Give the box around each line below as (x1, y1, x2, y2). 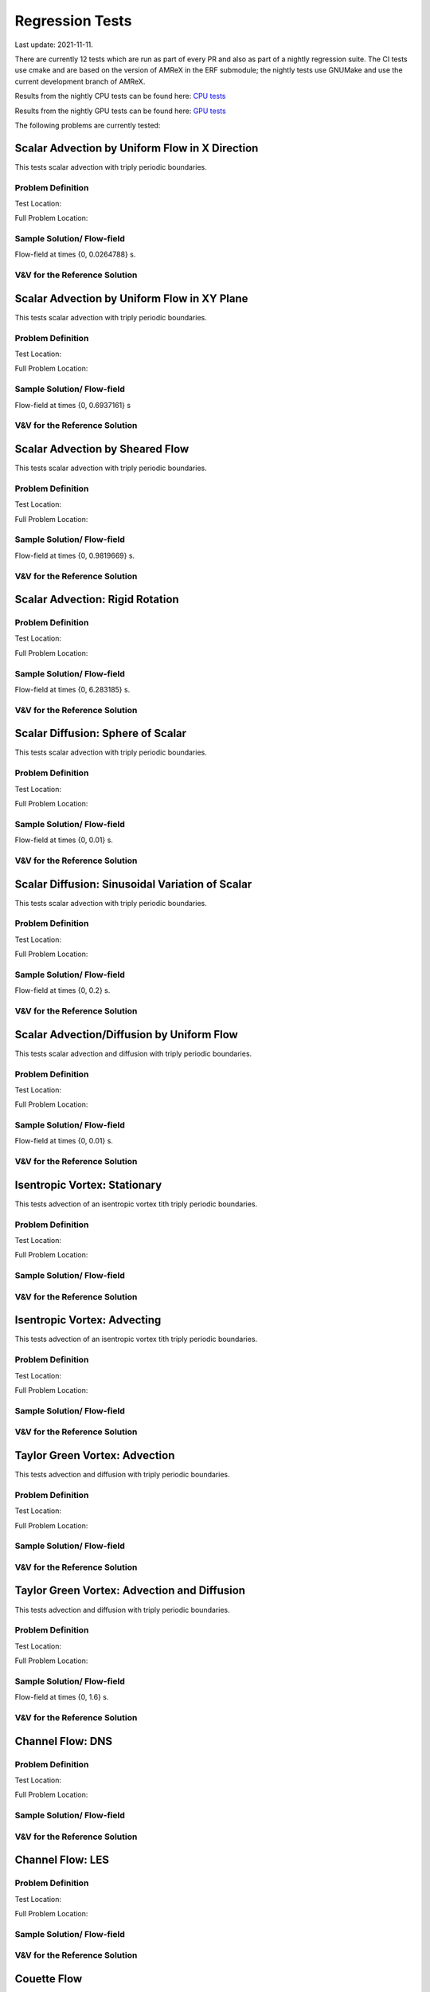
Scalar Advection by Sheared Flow (14, 442, 190, 456)
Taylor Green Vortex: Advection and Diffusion (14, 1584, 246, 1598)
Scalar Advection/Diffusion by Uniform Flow (14, 1028, 238, 1041)
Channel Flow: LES (14, 1853, 109, 1867)
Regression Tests (14, 12, 132, 29)
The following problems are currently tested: (14, 120, 161, 130)
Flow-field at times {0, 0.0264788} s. (14, 249, 136, 259)
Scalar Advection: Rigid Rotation (14, 593, 179, 606)
